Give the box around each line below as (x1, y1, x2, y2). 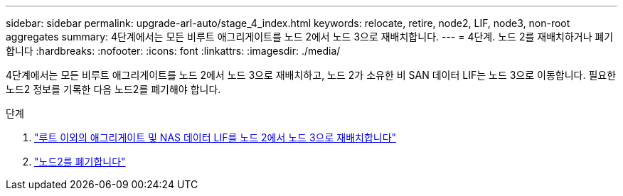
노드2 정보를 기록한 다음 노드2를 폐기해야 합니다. (6, 83, 221, 95)
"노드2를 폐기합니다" (34, 156, 126, 168)
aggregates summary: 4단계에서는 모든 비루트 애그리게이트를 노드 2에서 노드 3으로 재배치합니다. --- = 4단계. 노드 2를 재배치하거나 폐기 (6, 31, 614, 43)
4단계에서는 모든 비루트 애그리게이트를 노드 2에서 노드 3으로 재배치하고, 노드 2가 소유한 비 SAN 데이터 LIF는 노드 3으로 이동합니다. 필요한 (6, 69, 617, 81)
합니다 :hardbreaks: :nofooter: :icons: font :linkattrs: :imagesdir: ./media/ (6, 45, 341, 57)
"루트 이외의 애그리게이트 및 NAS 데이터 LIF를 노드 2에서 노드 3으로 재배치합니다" (34, 131, 397, 143)
